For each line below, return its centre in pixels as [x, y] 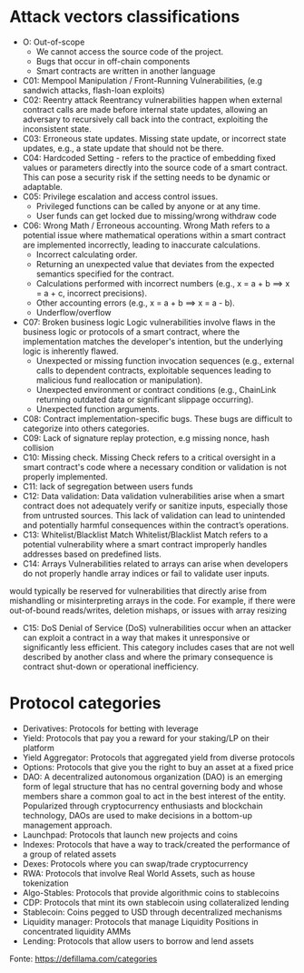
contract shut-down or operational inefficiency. [111, 667]
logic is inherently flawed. [71, 351]
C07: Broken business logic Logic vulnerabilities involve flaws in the [149, 322]
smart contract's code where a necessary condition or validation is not [155, 466]
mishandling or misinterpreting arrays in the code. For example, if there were [152, 600]
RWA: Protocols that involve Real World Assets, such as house [139, 873]
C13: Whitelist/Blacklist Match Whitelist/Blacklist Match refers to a [145, 535]
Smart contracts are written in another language [126, 71]
